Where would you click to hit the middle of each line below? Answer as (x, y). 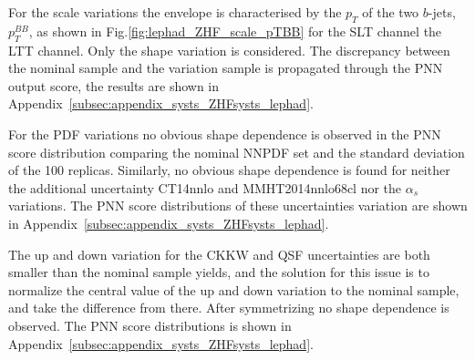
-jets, (442, 12)
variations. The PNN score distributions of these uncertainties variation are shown (238, 206)
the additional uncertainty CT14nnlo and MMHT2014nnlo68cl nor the (205, 187)
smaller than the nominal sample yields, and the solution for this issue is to (219, 272)
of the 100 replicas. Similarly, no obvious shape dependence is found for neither (229, 170)
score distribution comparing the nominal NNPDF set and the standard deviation (237, 152)
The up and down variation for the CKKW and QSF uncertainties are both (219, 254)
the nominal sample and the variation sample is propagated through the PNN (226, 68)
